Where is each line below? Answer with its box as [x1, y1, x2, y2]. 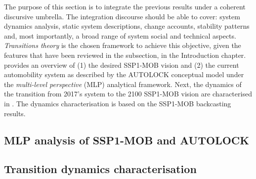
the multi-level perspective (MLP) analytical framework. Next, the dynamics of [4, 79, 242, 89]
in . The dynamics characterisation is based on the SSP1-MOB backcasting [4, 98, 231, 108]
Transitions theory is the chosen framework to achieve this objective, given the [4, 40, 241, 50]
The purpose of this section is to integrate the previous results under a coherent [4, 1, 246, 11]
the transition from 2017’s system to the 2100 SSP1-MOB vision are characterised [4, 89, 252, 99]
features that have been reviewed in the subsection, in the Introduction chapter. [4, 49, 246, 60]
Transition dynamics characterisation [4, 161, 197, 177]
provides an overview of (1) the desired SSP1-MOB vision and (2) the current [4, 59, 239, 70]
